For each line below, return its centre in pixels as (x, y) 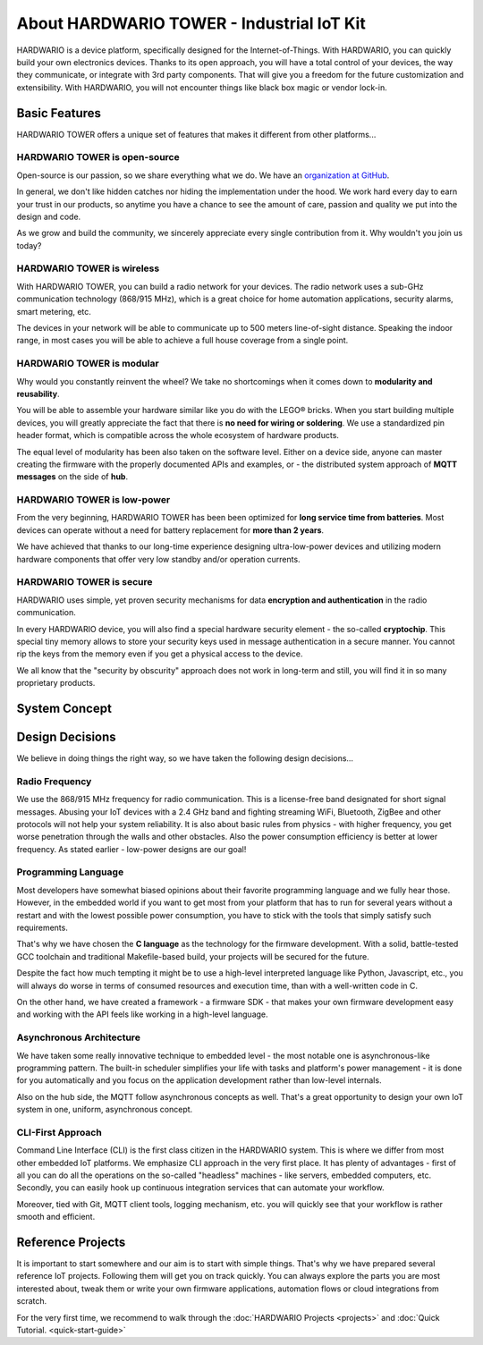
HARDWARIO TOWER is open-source (98, 157)
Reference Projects (71, 1242)
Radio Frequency (54, 781)
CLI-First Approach (59, 1132)
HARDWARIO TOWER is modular (88, 364)
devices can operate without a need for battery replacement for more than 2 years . (170, 530)
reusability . (38, 393)
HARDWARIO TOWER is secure (85, 582)
